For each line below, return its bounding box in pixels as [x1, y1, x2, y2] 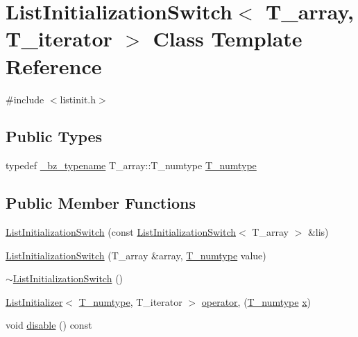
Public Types [6, 126, 103, 147]
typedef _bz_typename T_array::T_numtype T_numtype [6, 158, 257, 173]
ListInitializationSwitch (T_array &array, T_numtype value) [6, 248, 266, 262]
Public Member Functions [6, 192, 196, 214]
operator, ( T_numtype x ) [201, 294, 312, 309]
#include [6, 92, 44, 106]
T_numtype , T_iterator [78, 294, 182, 309]
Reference [6, 51, 102, 80]
